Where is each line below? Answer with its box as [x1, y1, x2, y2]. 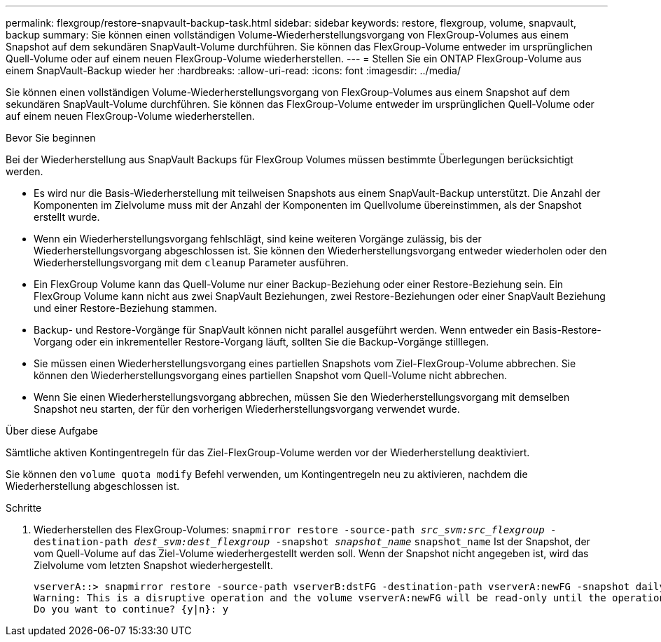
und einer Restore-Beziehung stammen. [34, 302, 217, 314]
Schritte [6, 502, 42, 514]
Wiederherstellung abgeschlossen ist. [6, 480, 180, 492]
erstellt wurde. [34, 211, 100, 223]
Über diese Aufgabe [6, 425, 98, 437]
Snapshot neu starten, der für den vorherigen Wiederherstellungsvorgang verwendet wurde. [34, 403, 460, 415]
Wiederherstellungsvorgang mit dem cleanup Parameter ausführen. [34, 257, 349, 268]
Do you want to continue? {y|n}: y [34, 603, 229, 615]
